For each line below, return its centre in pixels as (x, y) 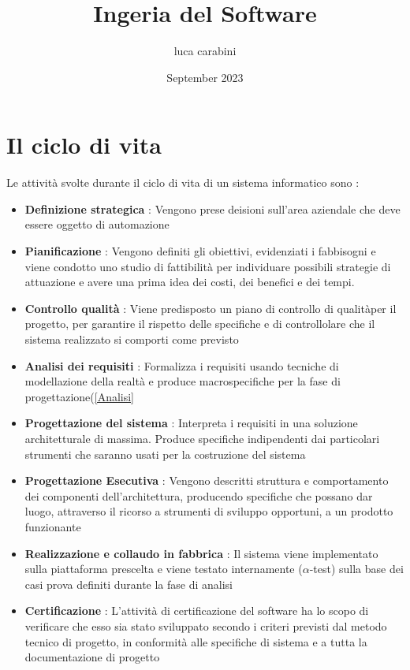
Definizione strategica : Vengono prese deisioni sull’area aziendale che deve (212, 208)
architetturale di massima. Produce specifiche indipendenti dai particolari (202, 438)
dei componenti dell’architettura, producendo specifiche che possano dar (199, 495)
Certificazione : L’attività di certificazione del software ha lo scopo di (197, 610)
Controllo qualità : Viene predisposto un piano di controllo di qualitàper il (211, 308)
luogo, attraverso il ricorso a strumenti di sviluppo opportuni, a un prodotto (209, 511)
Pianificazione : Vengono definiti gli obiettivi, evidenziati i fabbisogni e (200, 251)
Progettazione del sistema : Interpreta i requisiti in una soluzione (191, 423)
